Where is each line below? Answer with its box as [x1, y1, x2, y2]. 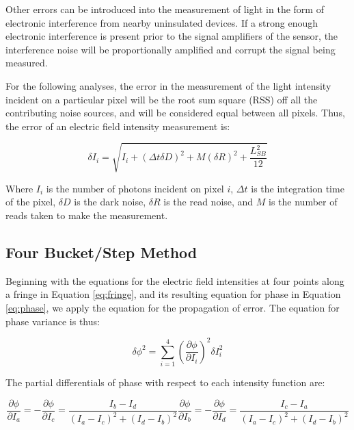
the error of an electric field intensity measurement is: [5, 118, 230, 133]
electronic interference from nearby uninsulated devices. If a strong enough [5, 15, 318, 29]
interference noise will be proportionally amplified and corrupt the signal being [5, 42, 336, 56]
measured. [5, 55, 48, 70]
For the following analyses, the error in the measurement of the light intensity [5, 78, 331, 92]
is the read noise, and [163, 194, 254, 209]
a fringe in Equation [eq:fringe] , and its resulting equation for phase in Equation [5, 287, 341, 301]
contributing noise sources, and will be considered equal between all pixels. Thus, [5, 105, 345, 120]
